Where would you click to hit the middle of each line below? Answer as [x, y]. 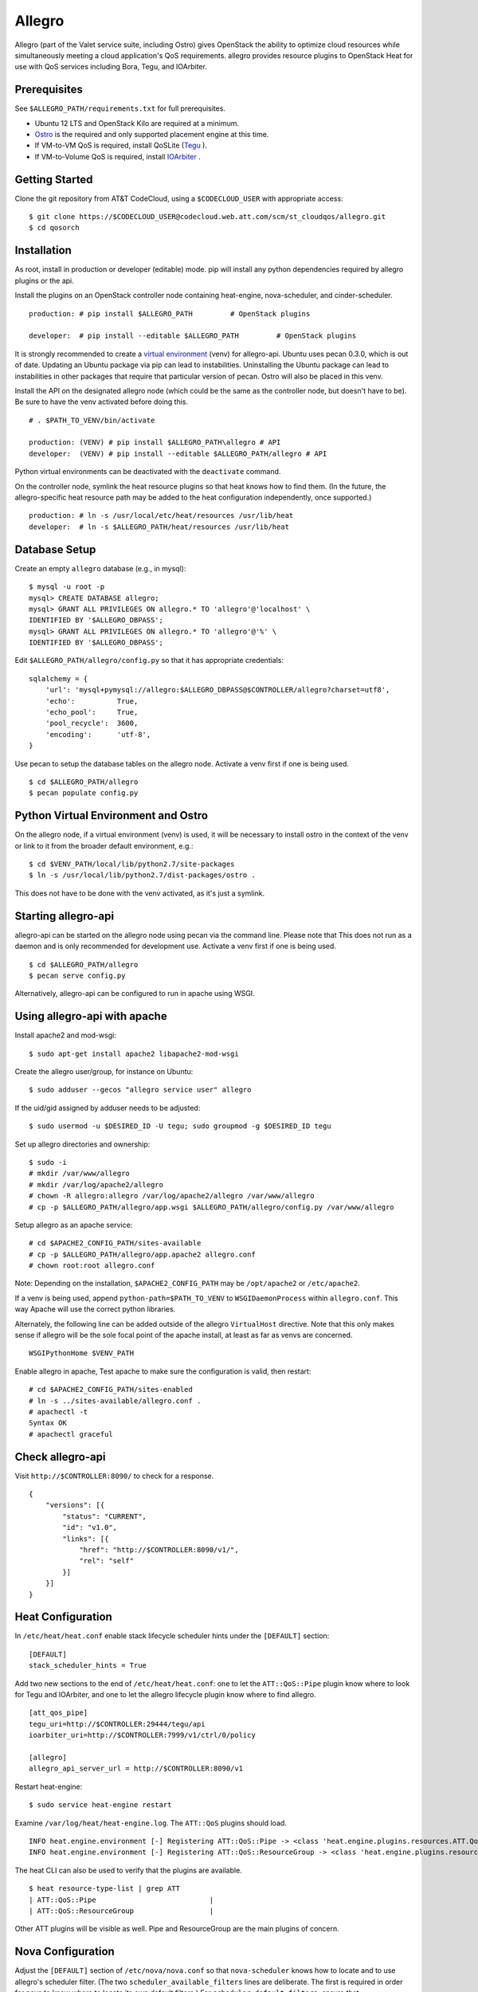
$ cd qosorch [54, 228]
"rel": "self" [107, 1561]
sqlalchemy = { [59, 678]
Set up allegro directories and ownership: [82, 1144]
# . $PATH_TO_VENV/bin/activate [92, 420]
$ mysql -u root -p [67, 587]
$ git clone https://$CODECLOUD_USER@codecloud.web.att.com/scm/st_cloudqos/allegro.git [208, 217]
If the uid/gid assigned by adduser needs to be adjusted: [108, 1108]
